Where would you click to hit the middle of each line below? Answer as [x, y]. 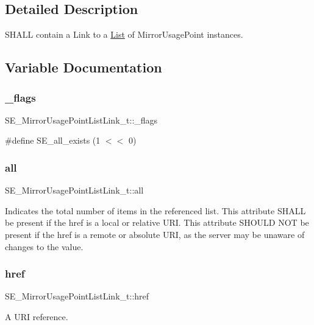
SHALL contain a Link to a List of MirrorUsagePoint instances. [124, 34]
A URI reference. [37, 316]
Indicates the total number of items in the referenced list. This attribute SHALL [155, 210]
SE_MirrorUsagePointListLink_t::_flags [81, 120]
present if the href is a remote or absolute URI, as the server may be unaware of [155, 234]
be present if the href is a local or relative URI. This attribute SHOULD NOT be [157, 222]
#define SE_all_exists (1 [53, 140]
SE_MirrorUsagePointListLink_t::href [77, 296]
